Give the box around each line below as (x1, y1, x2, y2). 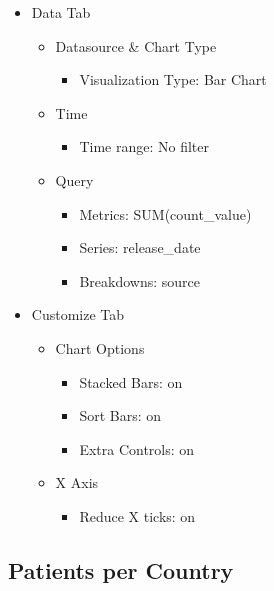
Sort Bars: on (79, 405, 162, 426)
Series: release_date (79, 237, 201, 258)
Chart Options (55, 337, 145, 358)
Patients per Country (8, 554, 234, 585)
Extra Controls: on (79, 438, 195, 459)
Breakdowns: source (79, 270, 200, 291)
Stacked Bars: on (79, 371, 183, 392)
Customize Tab (31, 304, 125, 325)
